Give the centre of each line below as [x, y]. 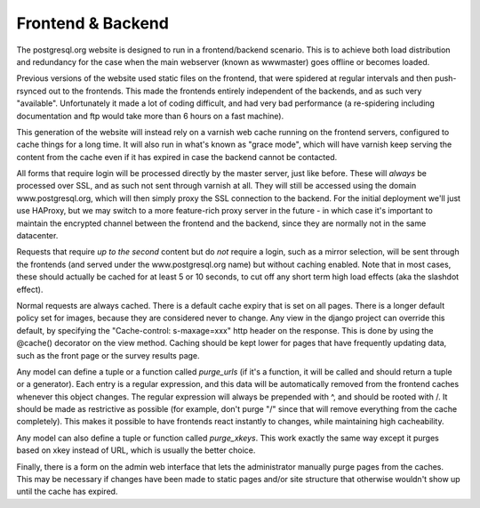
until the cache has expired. [67, 492]
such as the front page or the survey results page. [108, 355]
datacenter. [37, 236]
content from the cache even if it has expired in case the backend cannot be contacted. [177, 157]
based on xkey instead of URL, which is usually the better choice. [136, 450]
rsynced [32, 91]
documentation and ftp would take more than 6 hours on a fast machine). [150, 116]
